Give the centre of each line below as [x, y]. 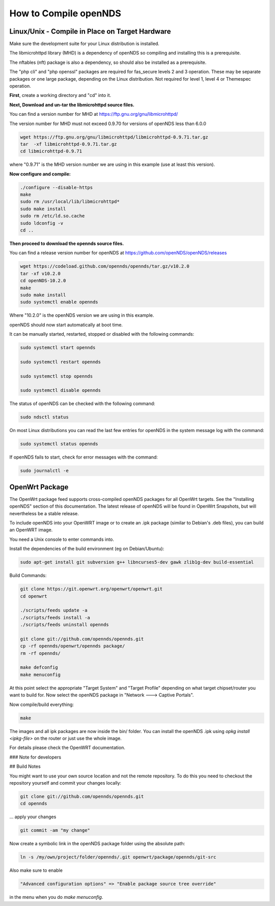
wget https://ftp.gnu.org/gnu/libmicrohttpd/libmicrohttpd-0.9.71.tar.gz [114, 137]
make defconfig [39, 668]
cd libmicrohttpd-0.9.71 [51, 151]
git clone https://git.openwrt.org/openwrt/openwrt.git [91, 589]
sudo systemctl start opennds [58, 348]
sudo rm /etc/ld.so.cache [52, 216]
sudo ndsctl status [44, 417]
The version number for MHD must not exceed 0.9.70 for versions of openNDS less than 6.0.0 [108, 123]
